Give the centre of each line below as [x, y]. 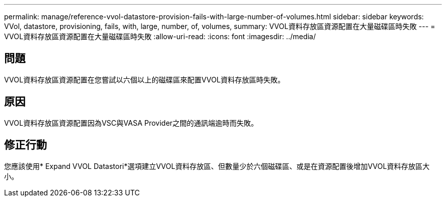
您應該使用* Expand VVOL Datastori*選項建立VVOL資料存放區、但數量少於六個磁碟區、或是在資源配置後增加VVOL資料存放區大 [217, 166]
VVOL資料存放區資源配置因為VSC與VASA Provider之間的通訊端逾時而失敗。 [131, 123]
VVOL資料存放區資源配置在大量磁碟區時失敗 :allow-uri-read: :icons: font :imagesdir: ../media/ [160, 36]
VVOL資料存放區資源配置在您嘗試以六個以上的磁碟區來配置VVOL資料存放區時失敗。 [145, 79]
